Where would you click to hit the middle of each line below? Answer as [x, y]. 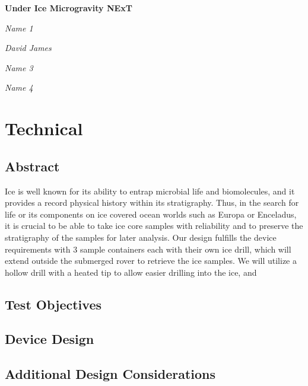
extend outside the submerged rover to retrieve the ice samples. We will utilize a [151, 261]
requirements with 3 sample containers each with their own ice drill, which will [148, 249]
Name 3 [19, 67]
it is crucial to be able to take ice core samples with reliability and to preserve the [154, 226]
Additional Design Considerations [110, 374]
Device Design [50, 339]
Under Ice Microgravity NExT [69, 8]
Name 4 [19, 87]
